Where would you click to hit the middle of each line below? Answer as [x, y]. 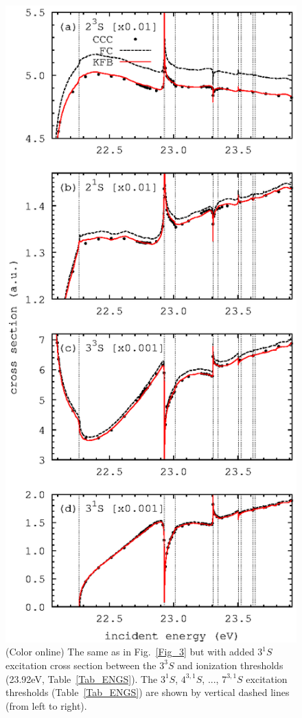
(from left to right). [46, 705]
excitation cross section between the [81, 665]
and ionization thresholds [230, 665]
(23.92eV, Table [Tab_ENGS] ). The [82, 678]
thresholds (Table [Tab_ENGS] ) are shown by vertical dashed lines [148, 692]
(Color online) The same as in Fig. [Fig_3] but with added [130, 652]
